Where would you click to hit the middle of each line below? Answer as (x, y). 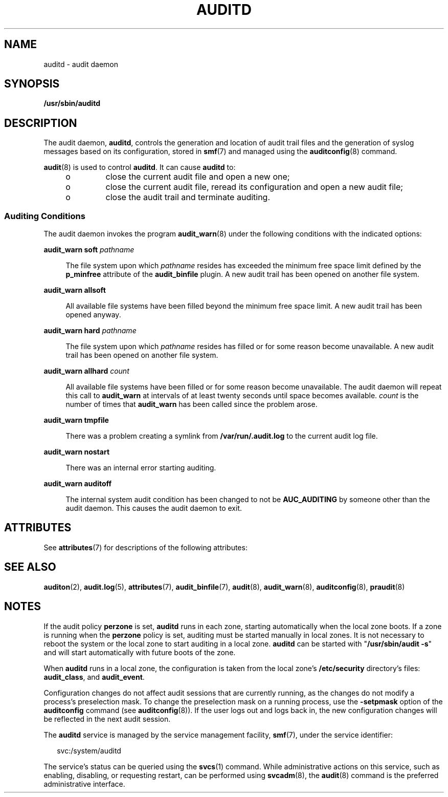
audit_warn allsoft (75, 290)
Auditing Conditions (45, 216)
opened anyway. (93, 315)
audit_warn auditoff (78, 484)
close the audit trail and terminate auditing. (188, 197)
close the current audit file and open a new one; (198, 177)
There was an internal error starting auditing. (141, 468)
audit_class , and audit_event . (94, 677)
